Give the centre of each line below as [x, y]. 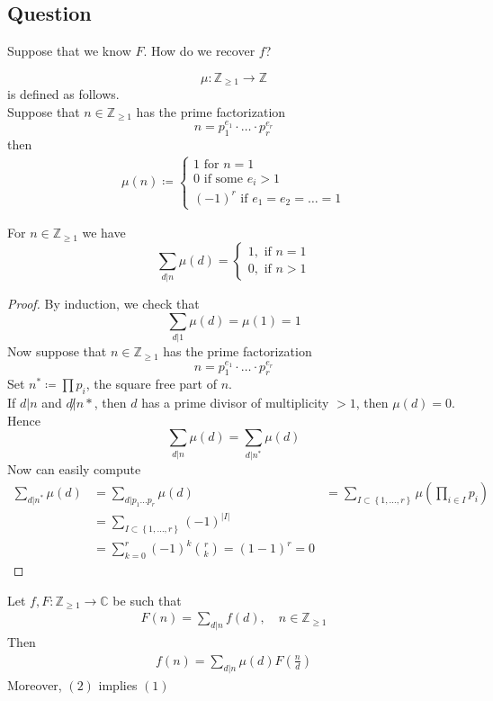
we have [104, 233]
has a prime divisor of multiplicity [235, 403]
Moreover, [35, 684]
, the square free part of [151, 384]
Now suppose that [57, 351]
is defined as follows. [63, 94]
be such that [147, 600]
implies [118, 684]
